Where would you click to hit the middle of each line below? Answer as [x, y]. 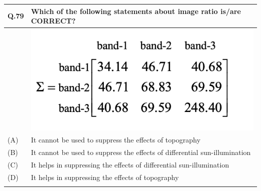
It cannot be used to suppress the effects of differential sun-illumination [141, 152]
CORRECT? [53, 21]
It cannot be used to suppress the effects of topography [116, 140]
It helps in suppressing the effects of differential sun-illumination [130, 165]
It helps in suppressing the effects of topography [105, 177]
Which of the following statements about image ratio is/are [136, 11]
